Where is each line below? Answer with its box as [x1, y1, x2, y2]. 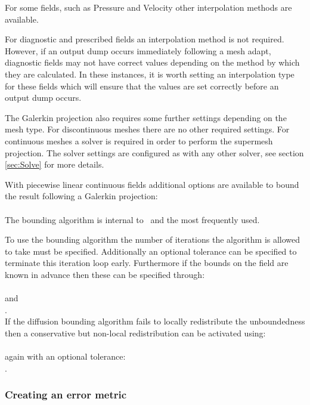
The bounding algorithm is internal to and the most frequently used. [5, 213, 260, 225]
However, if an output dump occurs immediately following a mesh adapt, [5, 44, 271, 57]
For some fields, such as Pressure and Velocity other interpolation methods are [5, 1, 292, 13]
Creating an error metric [5, 387, 127, 402]
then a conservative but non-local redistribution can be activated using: [5, 326, 266, 339]
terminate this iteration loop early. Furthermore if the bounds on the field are [5, 256, 289, 269]
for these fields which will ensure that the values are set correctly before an [5, 79, 279, 92]
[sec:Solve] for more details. [5, 158, 104, 171]
